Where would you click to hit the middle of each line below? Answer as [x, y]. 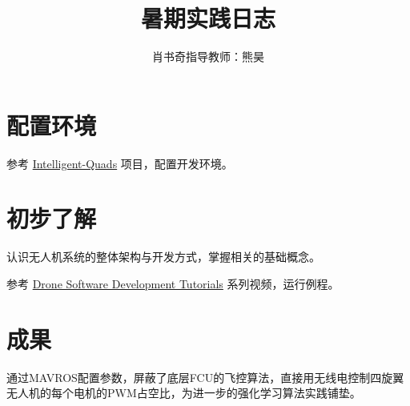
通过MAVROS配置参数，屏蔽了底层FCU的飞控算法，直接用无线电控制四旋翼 [205, 377]
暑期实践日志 [208, 18]
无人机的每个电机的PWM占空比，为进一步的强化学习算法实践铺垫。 [184, 393]
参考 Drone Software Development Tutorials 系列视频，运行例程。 [173, 283]
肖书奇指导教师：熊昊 [208, 56]
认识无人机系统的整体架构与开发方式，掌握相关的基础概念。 [163, 257]
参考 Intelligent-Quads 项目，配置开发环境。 [120, 163]
